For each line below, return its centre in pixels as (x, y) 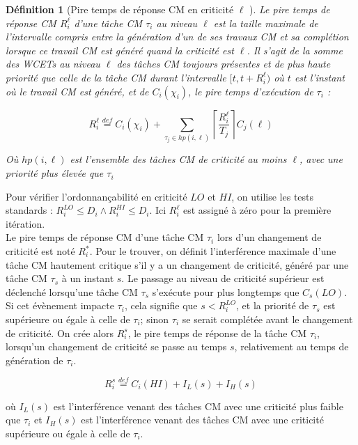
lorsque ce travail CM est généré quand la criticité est (120, 50)
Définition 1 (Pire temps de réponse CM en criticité (120, 9)
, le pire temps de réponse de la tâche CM (217, 333)
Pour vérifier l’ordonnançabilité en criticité (96, 196)
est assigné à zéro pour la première (257, 210)
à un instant (88, 278)
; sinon (155, 319)
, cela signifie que (161, 305)
